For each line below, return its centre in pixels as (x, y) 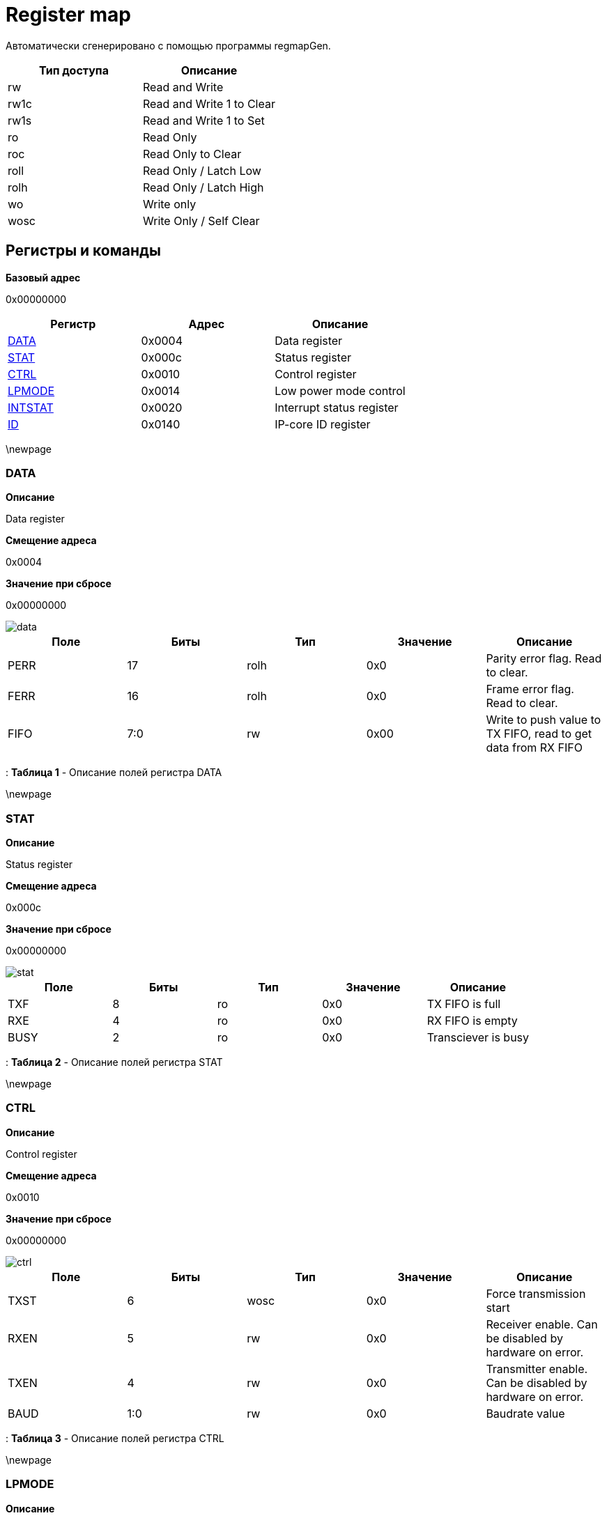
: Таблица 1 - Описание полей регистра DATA (114, 773)
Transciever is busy (478, 1038)
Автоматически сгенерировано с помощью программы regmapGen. (168, 45)
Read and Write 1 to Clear (209, 103)
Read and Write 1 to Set (203, 120)
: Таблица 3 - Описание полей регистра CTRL (115, 1438)
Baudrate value (525, 1413)
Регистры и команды (83, 251)
